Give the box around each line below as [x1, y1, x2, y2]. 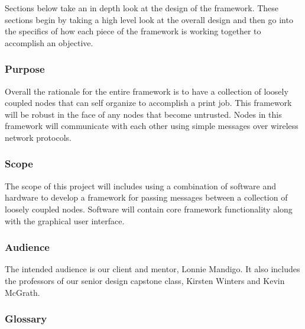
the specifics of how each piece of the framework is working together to [5, 25, 261, 37]
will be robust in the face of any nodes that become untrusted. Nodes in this [5, 108, 282, 120]
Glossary [5, 311, 47, 326]
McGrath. [5, 286, 40, 298]
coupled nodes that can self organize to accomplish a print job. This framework [5, 96, 292, 109]
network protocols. [5, 131, 72, 143]
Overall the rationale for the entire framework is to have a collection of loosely [5, 85, 288, 97]
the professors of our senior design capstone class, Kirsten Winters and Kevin [5, 274, 285, 286]
